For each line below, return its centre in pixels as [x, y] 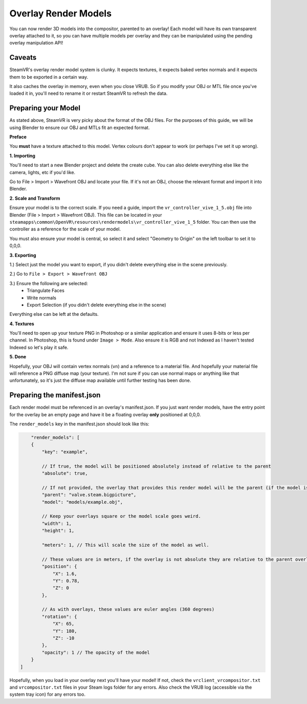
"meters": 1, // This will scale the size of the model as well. [125, 545]
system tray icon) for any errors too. [47, 694]
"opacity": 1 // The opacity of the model [96, 652]
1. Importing [23, 156]
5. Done [18, 357]
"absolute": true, [65, 473]
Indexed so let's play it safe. [39, 347]
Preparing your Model [45, 108]
